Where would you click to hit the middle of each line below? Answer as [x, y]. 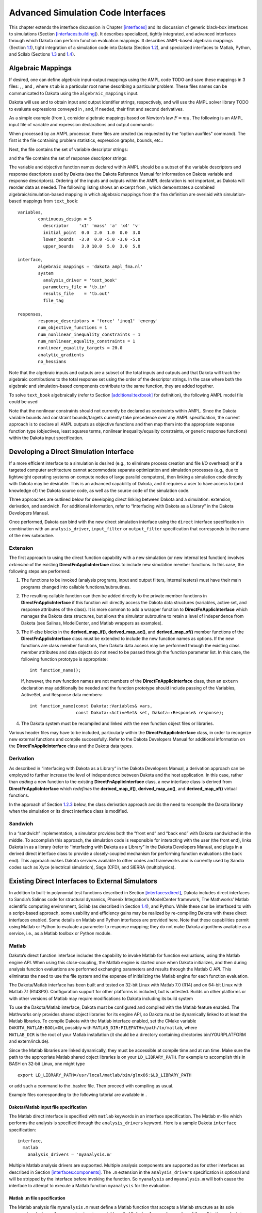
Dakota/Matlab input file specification [48, 1107]
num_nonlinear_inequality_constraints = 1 [89, 334]
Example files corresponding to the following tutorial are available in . [78, 1095]
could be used [23, 402]
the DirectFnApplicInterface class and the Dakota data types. [71, 746]
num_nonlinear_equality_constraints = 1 [87, 341]
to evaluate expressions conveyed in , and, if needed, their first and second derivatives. [96, 109]
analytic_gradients [61, 355]
